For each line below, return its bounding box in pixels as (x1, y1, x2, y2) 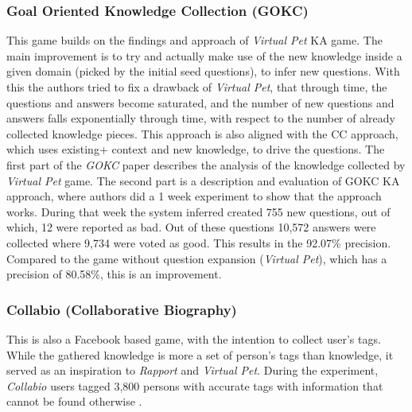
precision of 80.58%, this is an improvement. (6, 266, 222, 282)
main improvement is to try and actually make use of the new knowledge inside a (6, 47, 402, 64)
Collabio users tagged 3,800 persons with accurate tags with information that (6, 377, 383, 394)
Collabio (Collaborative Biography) (6, 299, 237, 319)
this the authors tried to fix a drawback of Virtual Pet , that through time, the (6, 79, 387, 95)
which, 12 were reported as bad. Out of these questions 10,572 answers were (6, 219, 376, 235)
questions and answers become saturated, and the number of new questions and (6, 94, 395, 111)
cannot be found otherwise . (6, 393, 142, 410)
